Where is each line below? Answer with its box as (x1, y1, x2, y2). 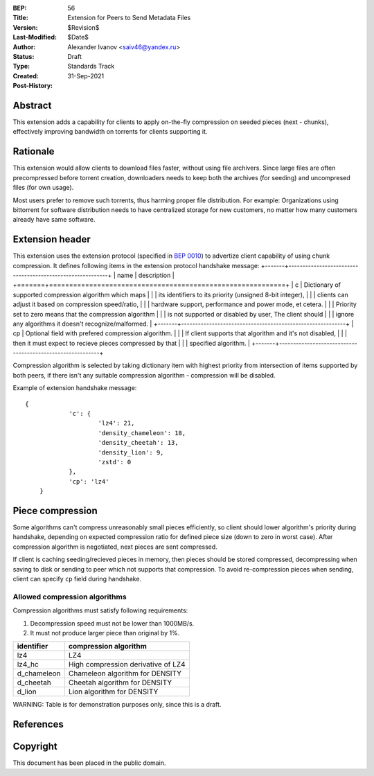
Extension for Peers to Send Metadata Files (67, 14, 191, 22)
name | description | (116, 271, 175, 279)
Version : (12, 23, 38, 31)
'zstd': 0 (98, 458, 132, 466)
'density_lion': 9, (98, 448, 164, 457)
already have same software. (12, 215, 96, 224)
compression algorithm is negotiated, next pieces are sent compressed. (12, 543, 217, 551)
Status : (12, 52, 35, 60)
